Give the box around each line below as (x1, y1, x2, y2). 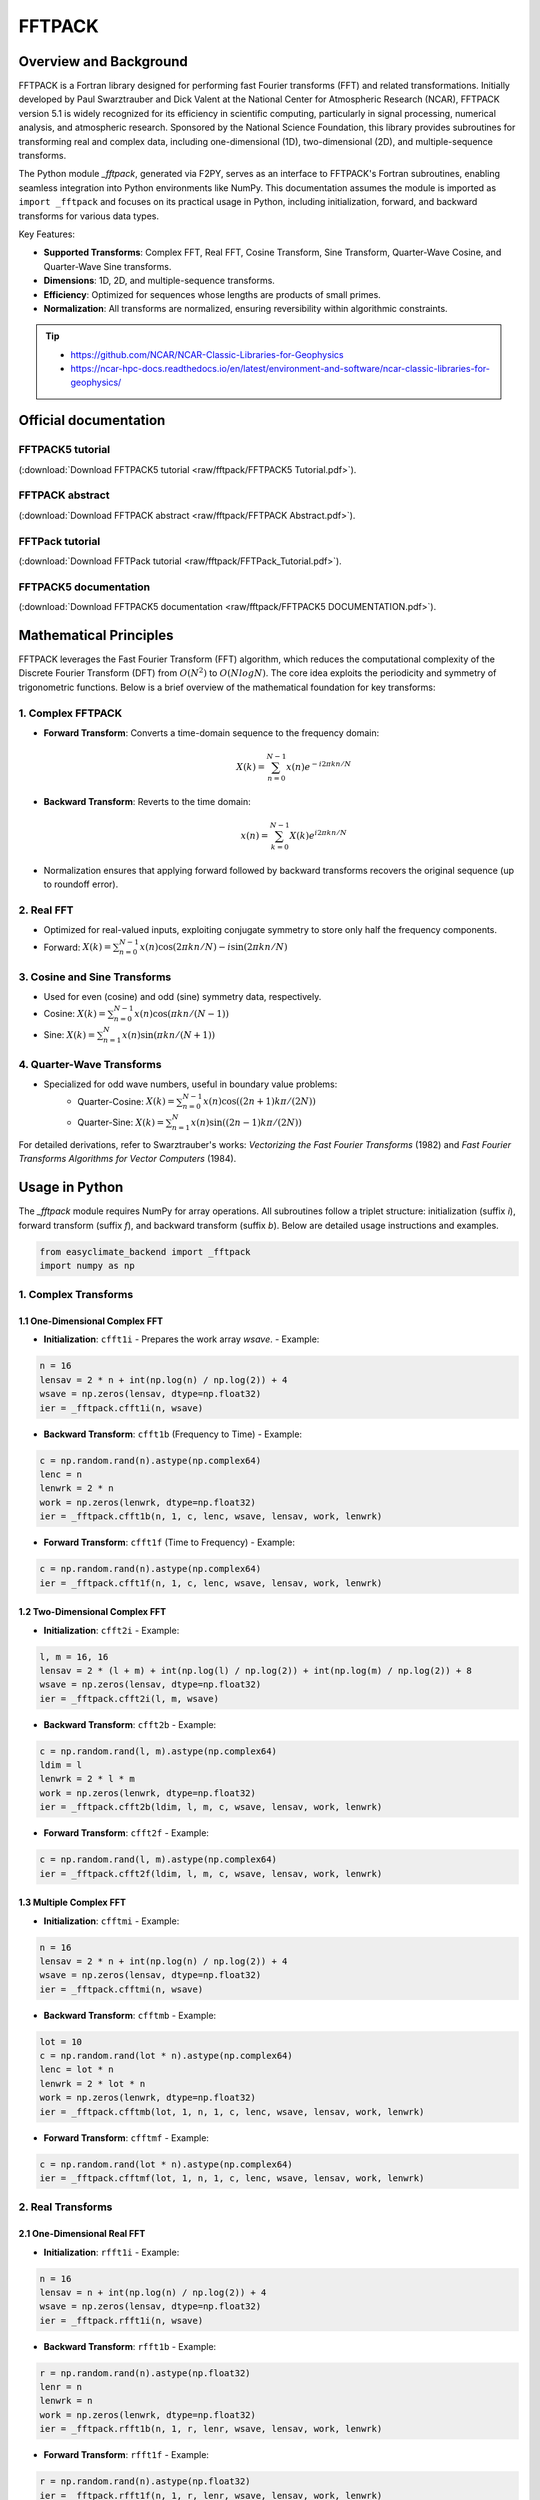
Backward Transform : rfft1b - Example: (43, 2340, 217, 2352)
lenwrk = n (39, 2395, 93, 2407)
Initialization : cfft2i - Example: (43, 1624, 180, 1636)
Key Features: (18, 228, 75, 240)
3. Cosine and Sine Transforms (18, 970, 172, 984)
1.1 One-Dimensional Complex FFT (18, 1315, 164, 1327)
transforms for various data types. (18, 210, 160, 222)
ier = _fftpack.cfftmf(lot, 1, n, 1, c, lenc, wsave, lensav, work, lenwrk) (39, 2172, 425, 2184)
